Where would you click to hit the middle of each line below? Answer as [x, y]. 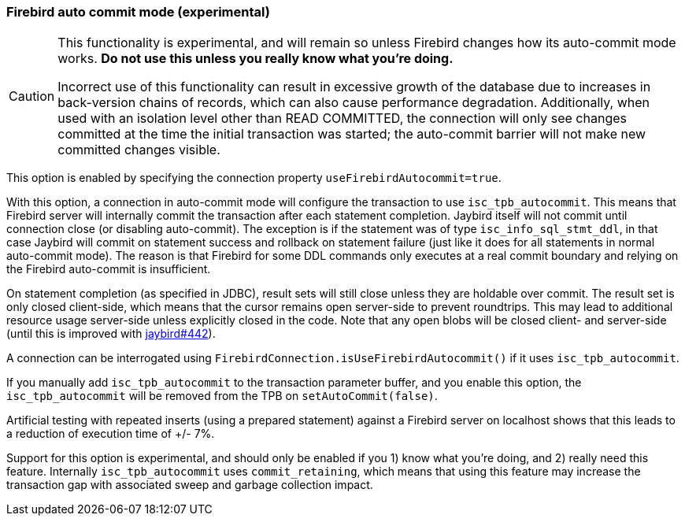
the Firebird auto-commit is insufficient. [109, 269]
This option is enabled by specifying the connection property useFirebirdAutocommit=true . [254, 178]
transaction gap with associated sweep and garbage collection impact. [190, 485]
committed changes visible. [139, 150]
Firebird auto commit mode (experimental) [138, 12]
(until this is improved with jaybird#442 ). [111, 334]
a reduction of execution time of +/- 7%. [111, 434]
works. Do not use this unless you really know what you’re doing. [255, 59]
